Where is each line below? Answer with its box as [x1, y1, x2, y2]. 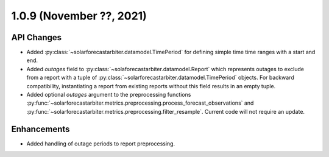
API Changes [11, 32, 62, 43]
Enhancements [11, 124, 70, 134]
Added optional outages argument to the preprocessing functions [26, 91, 191, 99]
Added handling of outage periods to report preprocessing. [26, 140, 175, 147]
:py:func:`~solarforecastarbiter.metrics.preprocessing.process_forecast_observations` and [26, 99, 254, 106]
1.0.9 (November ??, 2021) [11, 9, 147, 23]
